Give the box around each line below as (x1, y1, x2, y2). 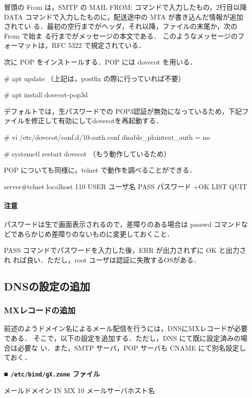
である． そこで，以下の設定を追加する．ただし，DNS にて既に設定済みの (4, 333, 241, 343)
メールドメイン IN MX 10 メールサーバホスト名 (4, 385, 155, 395)
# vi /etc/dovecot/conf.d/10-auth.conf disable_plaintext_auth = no (4, 132, 210, 142)
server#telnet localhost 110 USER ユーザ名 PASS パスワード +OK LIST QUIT (4, 181, 247, 191)
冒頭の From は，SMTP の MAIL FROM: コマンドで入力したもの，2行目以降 (4, 2, 247, 12)
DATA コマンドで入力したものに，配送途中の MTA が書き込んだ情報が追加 (4, 11, 243, 22)
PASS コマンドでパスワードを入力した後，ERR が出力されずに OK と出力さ (4, 245, 247, 255)
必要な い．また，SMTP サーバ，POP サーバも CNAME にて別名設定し (17, 342, 246, 353)
